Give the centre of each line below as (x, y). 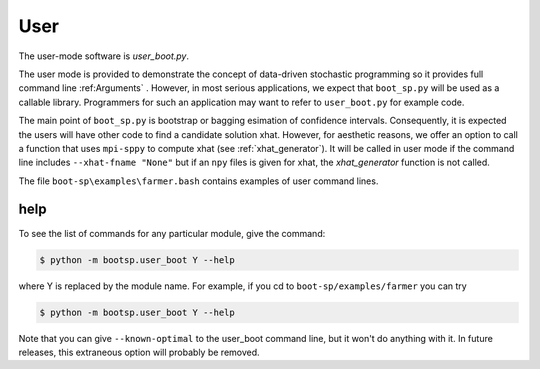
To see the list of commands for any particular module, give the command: (172, 233)
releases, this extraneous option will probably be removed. (139, 352)
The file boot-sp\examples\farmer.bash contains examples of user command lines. (198, 181)
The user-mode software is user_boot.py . (104, 56)
